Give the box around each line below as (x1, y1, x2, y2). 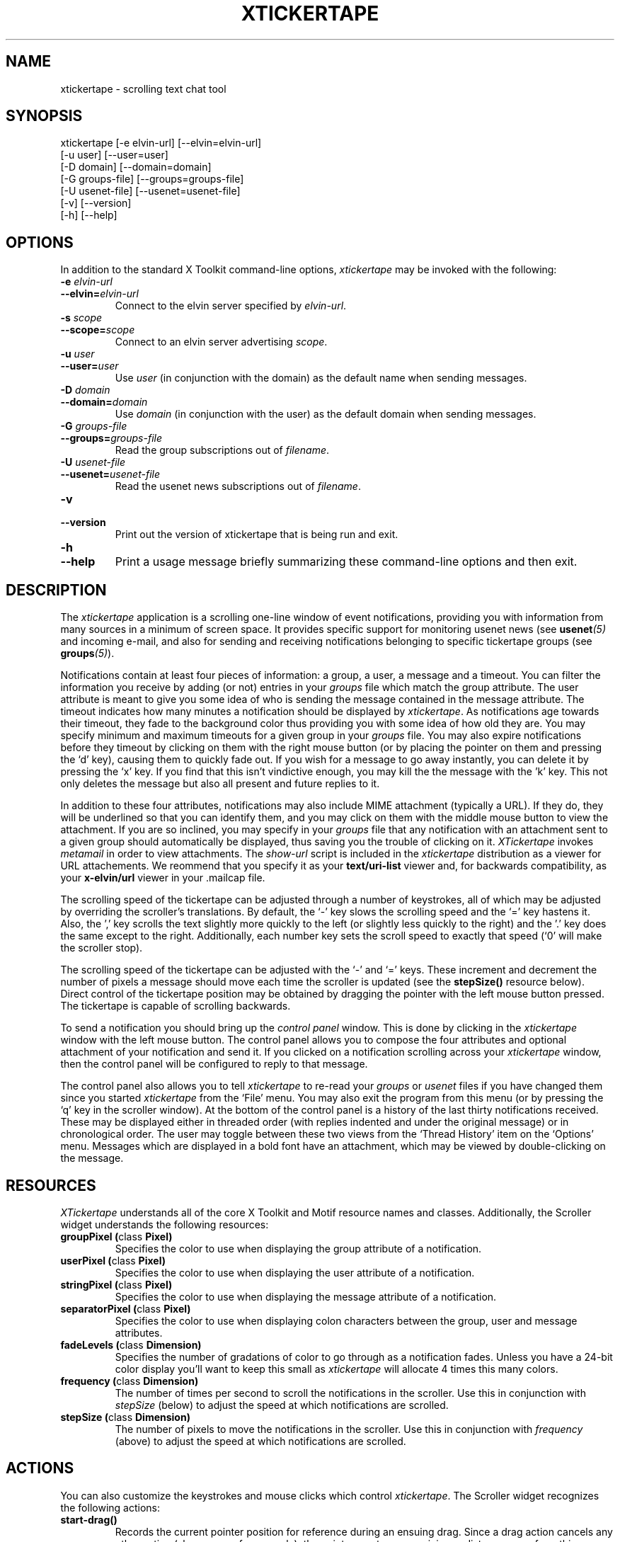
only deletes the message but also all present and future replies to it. (60, 777, 380, 790)
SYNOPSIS (6, 107, 83, 125)
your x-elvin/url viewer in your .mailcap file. (60, 872, 265, 884)
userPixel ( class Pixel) (60, 1254, 166, 1267)
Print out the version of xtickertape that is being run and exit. (115, 528, 398, 541)
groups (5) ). (60, 647, 115, 660)
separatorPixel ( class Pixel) (60, 1302, 191, 1315)
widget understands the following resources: (60, 1218, 269, 1230)
